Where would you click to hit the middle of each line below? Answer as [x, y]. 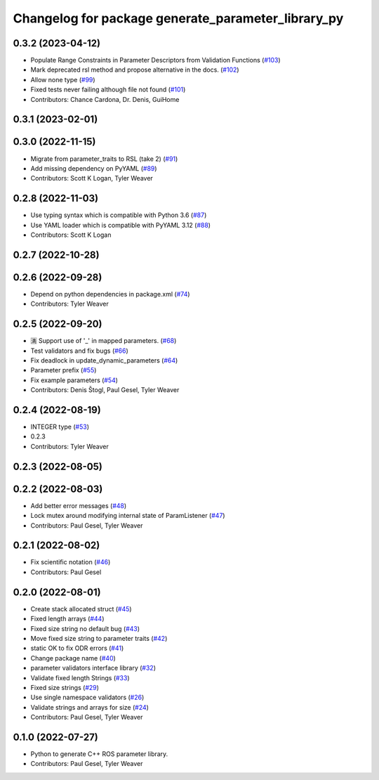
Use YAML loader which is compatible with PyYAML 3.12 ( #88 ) [120, 225]
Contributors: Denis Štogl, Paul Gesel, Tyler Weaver [105, 390]
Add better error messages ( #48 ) [79, 505]
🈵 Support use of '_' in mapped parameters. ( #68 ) [104, 341]
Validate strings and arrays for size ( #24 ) [89, 707]
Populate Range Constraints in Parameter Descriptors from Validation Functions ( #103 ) [155, 60]
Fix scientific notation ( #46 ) [71, 562]
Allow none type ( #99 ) [63, 79]
